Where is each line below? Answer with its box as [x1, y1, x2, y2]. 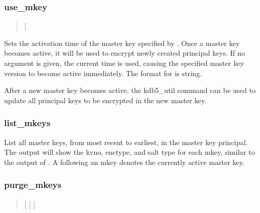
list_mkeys [4, 116, 51, 129]
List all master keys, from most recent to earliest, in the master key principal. [4, 136, 248, 147]
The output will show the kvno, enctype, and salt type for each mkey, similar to [4, 147, 255, 157]
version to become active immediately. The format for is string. [4, 67, 202, 78]
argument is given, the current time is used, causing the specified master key [4, 58, 244, 68]
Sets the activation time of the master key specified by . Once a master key [4, 37, 240, 48]
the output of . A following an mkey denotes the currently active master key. [4, 156, 245, 167]
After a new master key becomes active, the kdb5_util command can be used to [4, 85, 256, 96]
